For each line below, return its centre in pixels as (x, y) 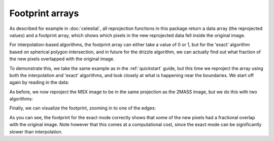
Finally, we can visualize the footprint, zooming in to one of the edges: (83, 108)
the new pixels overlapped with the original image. (62, 59)
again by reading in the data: (39, 82)
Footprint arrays (44, 13)
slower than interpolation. (36, 131)
